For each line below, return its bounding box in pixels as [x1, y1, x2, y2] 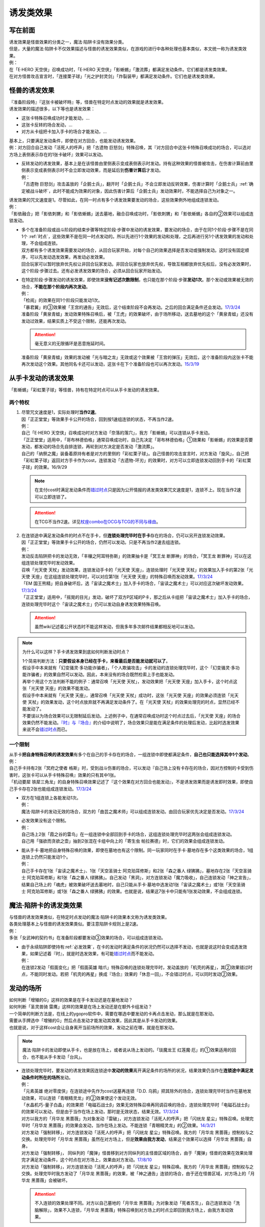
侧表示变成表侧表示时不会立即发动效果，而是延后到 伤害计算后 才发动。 [21, 167, 163, 173]
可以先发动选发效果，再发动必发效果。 [29, 254, 107, 260]
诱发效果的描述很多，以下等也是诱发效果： [9, 106, 95, 112]
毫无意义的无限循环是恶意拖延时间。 [34, 341, 108, 347]
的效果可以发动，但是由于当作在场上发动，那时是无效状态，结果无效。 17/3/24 [21, 1109, 179, 1115]
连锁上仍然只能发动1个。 [21, 854, 71, 860]
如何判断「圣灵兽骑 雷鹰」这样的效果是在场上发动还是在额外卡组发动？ [9, 1004, 152, 1010]
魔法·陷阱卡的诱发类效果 [9, 901, 83, 909]
